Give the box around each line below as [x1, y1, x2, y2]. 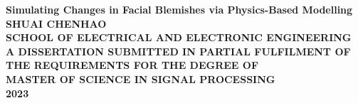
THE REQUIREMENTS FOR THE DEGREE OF [6, 58, 259, 72]
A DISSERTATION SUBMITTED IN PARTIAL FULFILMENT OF [6, 43, 351, 58]
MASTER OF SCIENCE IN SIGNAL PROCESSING [6, 71, 275, 86]
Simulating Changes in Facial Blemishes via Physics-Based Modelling [6, 2, 353, 16]
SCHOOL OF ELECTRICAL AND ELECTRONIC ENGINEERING [6, 30, 352, 45]
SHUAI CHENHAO [6, 16, 107, 31]
